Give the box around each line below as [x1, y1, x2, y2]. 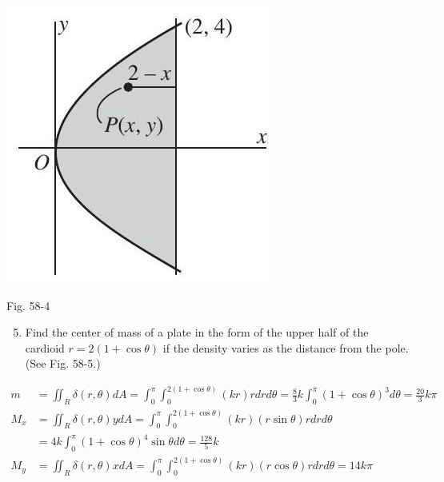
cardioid [25, 339, 65, 356]
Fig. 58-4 [6, 297, 50, 313]
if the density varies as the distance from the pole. [162, 339, 409, 356]
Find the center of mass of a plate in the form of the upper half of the [25, 324, 369, 341]
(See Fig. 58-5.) [25, 355, 101, 372]
